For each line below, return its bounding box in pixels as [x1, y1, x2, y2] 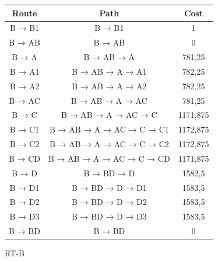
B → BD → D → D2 [71, 196, 147, 208]
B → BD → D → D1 [71, 181, 147, 193]
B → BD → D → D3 [71, 210, 147, 222]
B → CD [9, 152, 41, 164]
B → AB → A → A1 [72, 65, 147, 77]
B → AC [9, 94, 40, 106]
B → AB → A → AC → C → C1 [49, 123, 169, 135]
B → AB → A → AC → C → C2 [49, 138, 169, 150]
